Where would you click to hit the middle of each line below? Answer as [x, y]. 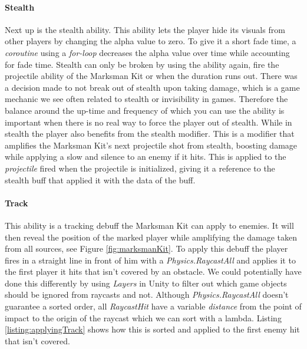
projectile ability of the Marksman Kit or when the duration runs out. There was [151, 76]
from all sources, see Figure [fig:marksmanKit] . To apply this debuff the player [146, 248]
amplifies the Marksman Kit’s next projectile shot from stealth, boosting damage [151, 145]
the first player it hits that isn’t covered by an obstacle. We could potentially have [153, 271]
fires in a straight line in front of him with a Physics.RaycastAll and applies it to [150, 260]
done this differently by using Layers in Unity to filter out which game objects [146, 283]
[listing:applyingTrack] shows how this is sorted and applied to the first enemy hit [152, 329]
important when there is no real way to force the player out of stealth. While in [148, 122]
